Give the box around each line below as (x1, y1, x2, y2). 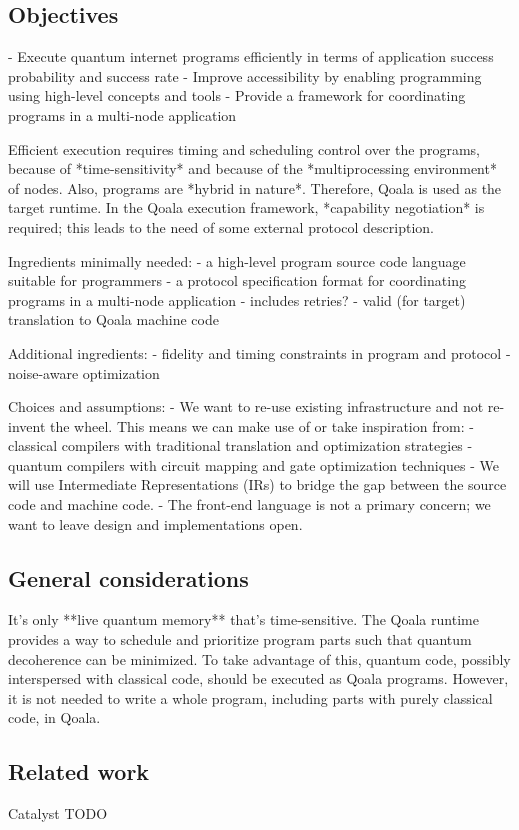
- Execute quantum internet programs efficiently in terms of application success (8, 46, 494, 67)
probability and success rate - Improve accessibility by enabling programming (8, 65, 482, 86)
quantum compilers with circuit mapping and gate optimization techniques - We (8, 454, 500, 475)
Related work (8, 756, 150, 787)
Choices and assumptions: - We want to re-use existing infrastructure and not (8, 396, 484, 417)
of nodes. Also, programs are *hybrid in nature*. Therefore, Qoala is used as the (8, 177, 502, 198)
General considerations (8, 562, 249, 593)
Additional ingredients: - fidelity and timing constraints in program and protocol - (8, 342, 511, 363)
